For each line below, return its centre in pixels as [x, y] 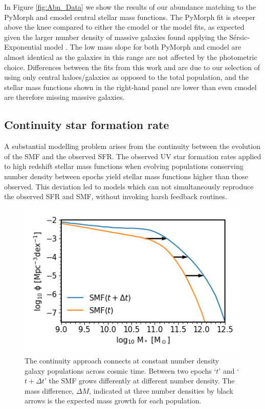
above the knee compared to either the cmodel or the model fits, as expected [124, 27]
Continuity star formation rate [87, 125]
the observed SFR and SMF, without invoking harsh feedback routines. [116, 196]
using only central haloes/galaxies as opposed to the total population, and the [127, 77]
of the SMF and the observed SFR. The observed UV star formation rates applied [133, 156]
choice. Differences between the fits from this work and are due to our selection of [132, 67]
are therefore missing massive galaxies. [64, 97]
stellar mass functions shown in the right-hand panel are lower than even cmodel [130, 87]
